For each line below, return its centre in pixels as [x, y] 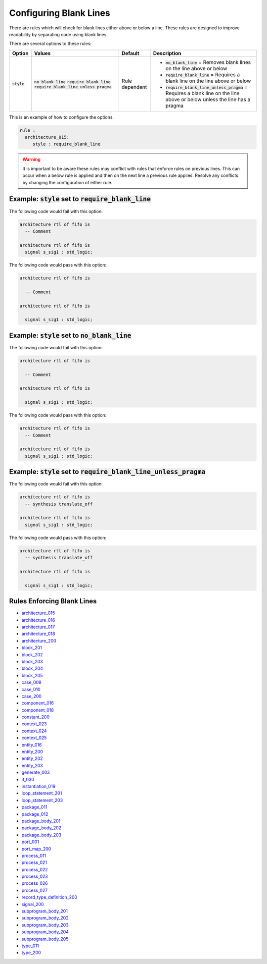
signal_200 [33, 904]
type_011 [30, 946]
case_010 [31, 689]
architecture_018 [38, 634]
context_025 [34, 738]
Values [42, 53]
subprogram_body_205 [45, 939]
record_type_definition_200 [49, 897]
